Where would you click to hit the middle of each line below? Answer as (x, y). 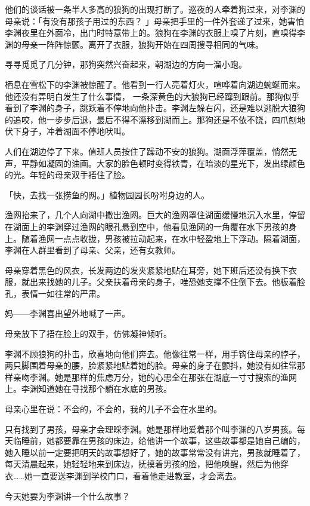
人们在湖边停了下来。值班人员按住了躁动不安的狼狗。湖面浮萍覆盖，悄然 (147, 151)
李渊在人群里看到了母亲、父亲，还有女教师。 (92, 250)
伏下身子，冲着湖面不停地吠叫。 (67, 131)
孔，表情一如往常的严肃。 (55, 293)
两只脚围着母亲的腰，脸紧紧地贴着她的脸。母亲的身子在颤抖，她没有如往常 (151, 365)
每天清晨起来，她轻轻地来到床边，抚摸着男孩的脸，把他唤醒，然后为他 (142, 464)
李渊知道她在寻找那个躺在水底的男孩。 (96, 389)
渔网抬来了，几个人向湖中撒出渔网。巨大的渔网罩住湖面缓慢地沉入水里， (147, 215)
